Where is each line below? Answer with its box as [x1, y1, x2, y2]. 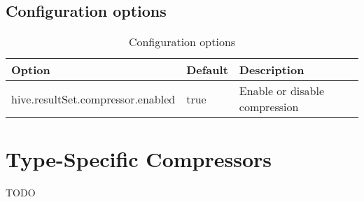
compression [239, 99, 299, 115]
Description [239, 62, 304, 78]
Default [186, 62, 228, 78]
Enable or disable [239, 82, 325, 99]
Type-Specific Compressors [6, 145, 272, 173]
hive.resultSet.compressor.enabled [11, 90, 176, 107]
